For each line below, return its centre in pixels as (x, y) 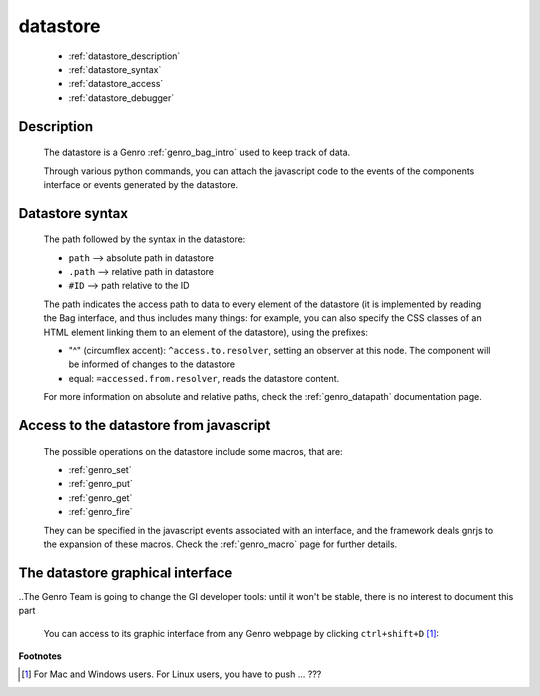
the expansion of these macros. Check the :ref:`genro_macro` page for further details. (220, 544)
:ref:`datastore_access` (116, 84)
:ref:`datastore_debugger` (121, 97)
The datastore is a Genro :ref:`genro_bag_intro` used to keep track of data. (197, 152)
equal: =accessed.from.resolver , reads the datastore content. (204, 378)
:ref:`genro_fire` (101, 512)
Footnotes (40, 656)
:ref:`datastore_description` (124, 56)
